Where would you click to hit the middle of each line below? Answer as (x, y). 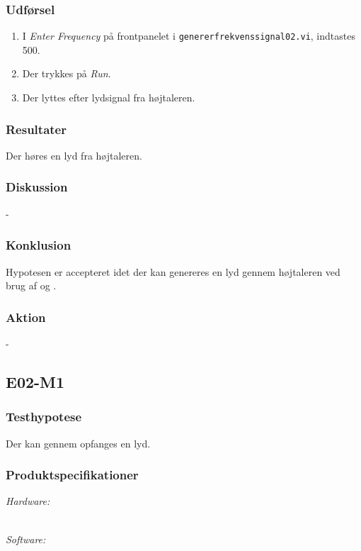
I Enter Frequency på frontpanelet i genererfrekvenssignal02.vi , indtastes (189, 36)
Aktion (26, 317)
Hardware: (28, 501)
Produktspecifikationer (72, 475)
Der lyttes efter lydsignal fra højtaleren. (109, 98)
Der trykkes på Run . (67, 73)
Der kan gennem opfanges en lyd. (78, 443)
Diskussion (37, 187)
